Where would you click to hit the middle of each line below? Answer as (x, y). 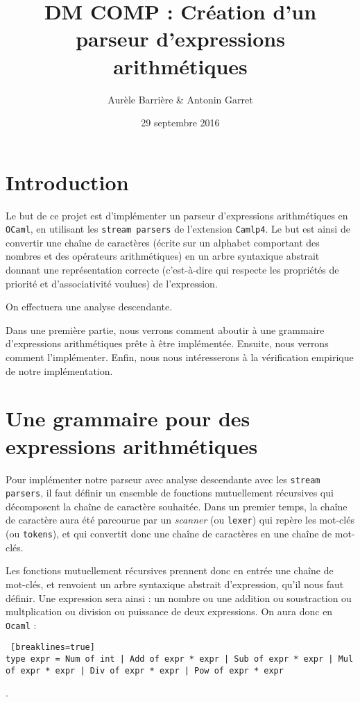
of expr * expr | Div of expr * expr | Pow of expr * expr (145, 670)
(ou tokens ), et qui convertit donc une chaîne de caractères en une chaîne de (169, 534)
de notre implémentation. (59, 370)
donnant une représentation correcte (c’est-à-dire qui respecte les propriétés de (172, 270)
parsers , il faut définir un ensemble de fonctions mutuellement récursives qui (170, 493)
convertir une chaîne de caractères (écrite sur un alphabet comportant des (163, 242)
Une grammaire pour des (128, 418)
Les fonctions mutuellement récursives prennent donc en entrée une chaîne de (170, 570)
